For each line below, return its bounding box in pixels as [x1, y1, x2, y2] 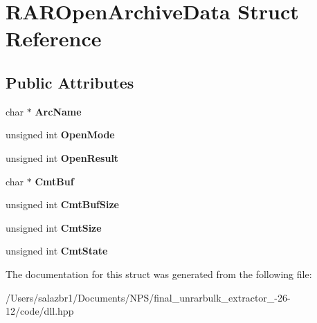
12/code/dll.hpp [6, 304, 74, 318]
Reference [6, 24, 102, 53]
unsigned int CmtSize [6, 220, 102, 234]
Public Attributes [6, 71, 134, 93]
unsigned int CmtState [6, 243, 108, 258]
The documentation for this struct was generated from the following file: [6, 266, 312, 281]
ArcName [35, 104, 82, 118]
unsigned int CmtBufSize [6, 197, 119, 212]
